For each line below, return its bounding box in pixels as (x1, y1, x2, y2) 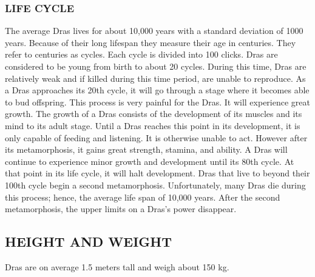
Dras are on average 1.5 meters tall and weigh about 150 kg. (5, 260, 229, 273)
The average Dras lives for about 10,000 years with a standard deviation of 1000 (5, 24, 303, 37)
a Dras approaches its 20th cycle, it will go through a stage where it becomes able (5, 84, 310, 96)
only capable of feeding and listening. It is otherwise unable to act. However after (5, 131, 308, 144)
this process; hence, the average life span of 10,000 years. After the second (5, 190, 280, 203)
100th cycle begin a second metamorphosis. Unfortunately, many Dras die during (5, 178, 306, 191)
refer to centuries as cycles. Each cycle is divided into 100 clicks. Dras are (5, 48, 278, 61)
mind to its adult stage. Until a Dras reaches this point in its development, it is (5, 119, 300, 132)
